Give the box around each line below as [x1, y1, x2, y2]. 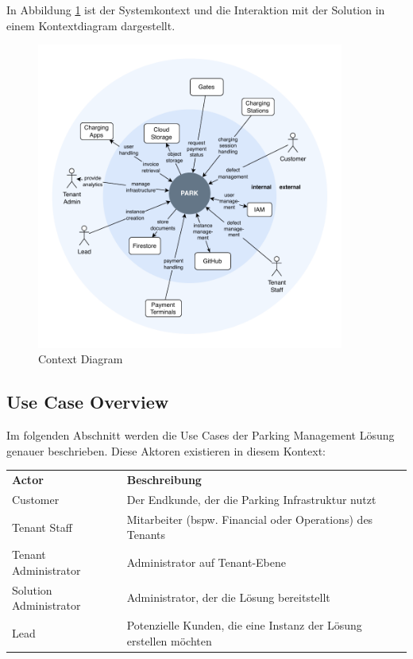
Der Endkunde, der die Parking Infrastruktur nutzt [126, 490, 376, 507]
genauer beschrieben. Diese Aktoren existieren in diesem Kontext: [6, 442, 326, 459]
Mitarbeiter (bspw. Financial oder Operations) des [126, 510, 373, 527]
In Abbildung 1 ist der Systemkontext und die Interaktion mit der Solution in [6, 2, 385, 17]
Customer [12, 490, 60, 507]
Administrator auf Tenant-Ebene [126, 554, 286, 571]
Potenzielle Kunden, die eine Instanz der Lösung [126, 617, 362, 634]
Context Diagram [38, 351, 123, 367]
